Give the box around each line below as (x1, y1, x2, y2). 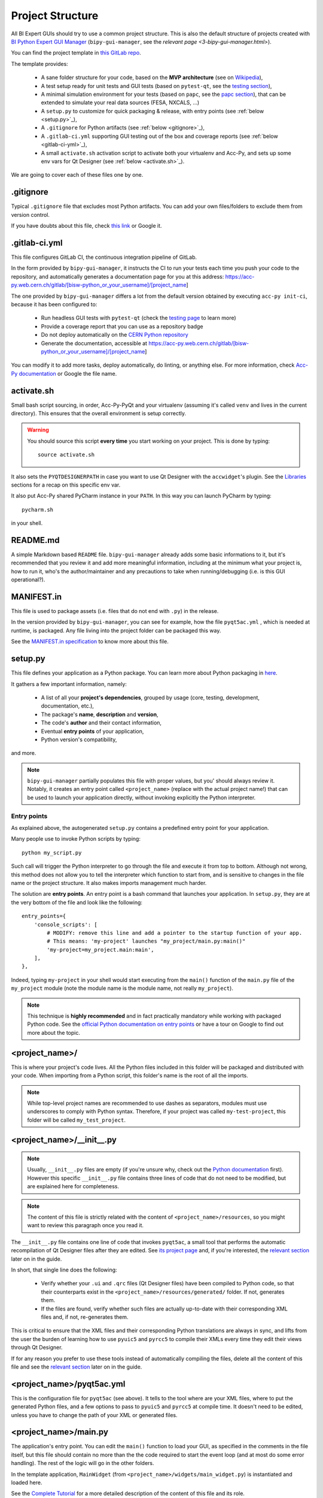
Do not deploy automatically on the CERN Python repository (41, 331, 188, 339)
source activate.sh (38, 451, 95, 458)
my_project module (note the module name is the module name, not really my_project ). (11, 984, 233, 992)
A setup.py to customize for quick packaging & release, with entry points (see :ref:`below (41, 107, 264, 114)
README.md (11, 535, 60, 545)
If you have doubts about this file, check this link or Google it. (11, 222, 162, 229)
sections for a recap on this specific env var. (11, 481, 121, 488)
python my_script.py (22, 849, 82, 856)
